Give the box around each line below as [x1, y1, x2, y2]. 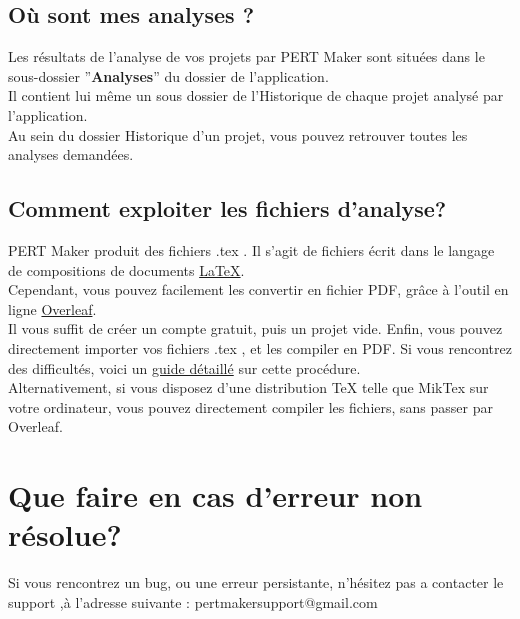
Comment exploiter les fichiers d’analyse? [8, 193, 447, 224]
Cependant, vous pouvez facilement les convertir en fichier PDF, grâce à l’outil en [8, 279, 509, 300]
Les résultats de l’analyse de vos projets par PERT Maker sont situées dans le [8, 46, 485, 67]
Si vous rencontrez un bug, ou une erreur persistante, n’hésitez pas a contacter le [8, 572, 504, 593]
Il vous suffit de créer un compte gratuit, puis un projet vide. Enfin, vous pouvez [8, 318, 503, 339]
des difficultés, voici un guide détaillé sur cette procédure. [8, 357, 361, 378]
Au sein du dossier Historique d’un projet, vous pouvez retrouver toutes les [8, 124, 468, 145]
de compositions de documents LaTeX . [8, 259, 245, 280]
